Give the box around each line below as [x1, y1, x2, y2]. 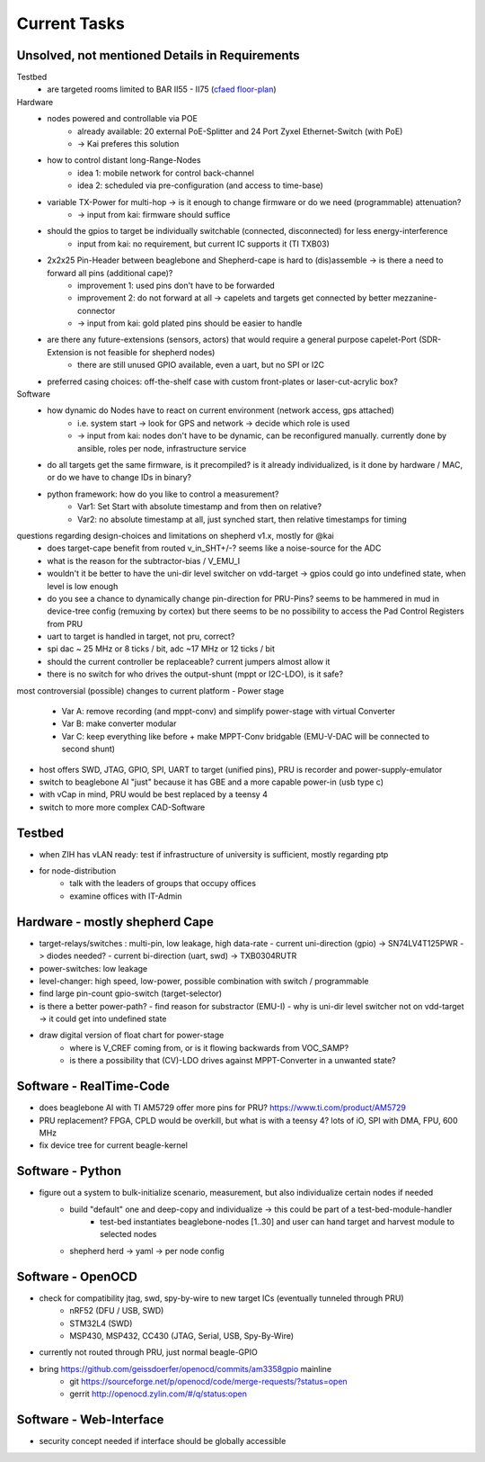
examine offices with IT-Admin [69, 891, 182, 901]
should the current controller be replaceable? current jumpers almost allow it [47, 656, 331, 667]
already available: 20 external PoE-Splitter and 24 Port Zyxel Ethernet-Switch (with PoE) [77, 126, 403, 137]
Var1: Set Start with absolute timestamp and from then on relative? [77, 501, 322, 512]
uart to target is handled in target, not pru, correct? [47, 631, 235, 642]
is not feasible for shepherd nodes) [85, 346, 216, 357]
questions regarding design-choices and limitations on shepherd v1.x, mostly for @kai [16, 530, 334, 541]
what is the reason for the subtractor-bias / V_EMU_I [47, 555, 241, 566]
